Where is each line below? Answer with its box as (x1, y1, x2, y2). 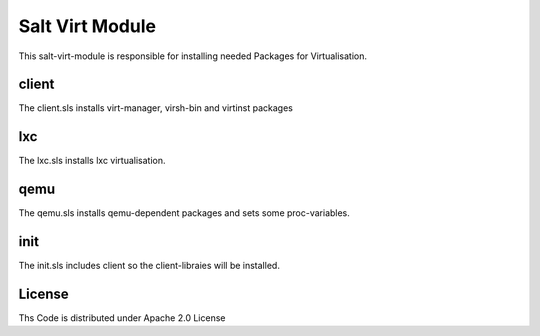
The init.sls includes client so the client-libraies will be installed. (18, 260, 280, 272)
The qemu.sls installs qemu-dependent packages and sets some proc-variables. (18, 207, 350, 219)
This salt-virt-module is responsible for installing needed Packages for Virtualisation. (18, 50, 368, 62)
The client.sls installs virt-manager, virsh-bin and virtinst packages (18, 102, 294, 114)
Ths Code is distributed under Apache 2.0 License (18, 312, 226, 324)
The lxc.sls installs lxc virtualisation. (18, 155, 166, 167)
